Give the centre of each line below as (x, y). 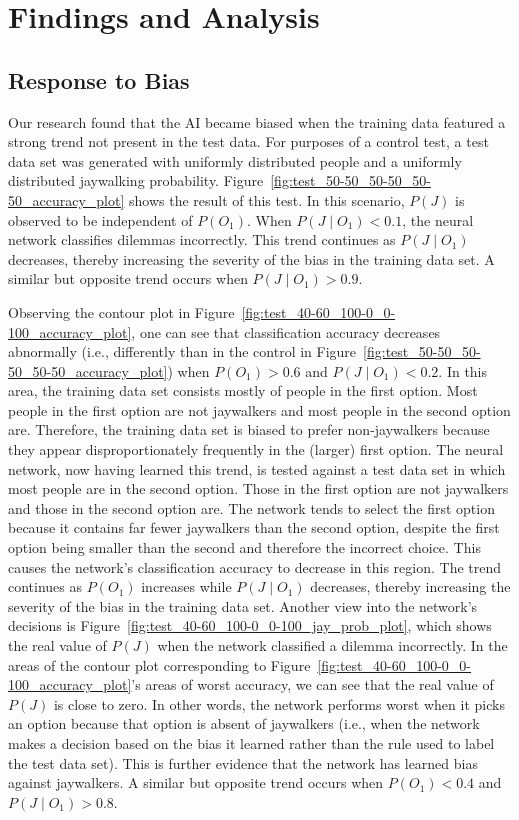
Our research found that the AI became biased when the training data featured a (257, 121)
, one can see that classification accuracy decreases (286, 331)
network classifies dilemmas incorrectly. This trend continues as (202, 239)
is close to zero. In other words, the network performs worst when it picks (279, 703)
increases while (186, 586)
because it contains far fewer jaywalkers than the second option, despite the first (254, 527)
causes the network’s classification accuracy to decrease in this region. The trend (255, 566)
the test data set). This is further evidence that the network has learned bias (243, 762)
